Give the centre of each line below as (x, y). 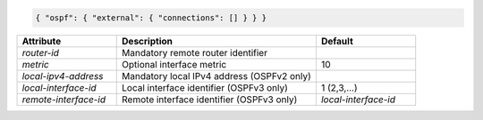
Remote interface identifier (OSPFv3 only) (210, 100)
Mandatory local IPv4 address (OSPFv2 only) (217, 76)
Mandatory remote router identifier (195, 52)
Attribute (42, 41)
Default (337, 41)
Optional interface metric (174, 64)
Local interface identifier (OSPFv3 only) (205, 87)
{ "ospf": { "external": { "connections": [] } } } (151, 17)
